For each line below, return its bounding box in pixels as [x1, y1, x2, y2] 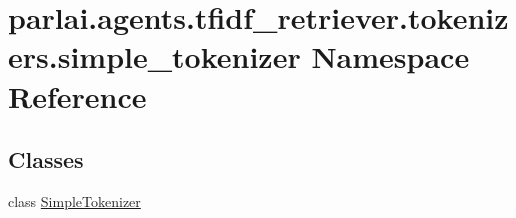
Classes [8, 144, 84, 175]
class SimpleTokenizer [8, 190, 141, 211]
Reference [8, 75, 147, 116]
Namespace [311, 36, 470, 77]
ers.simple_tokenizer [8, 36, 301, 77]
